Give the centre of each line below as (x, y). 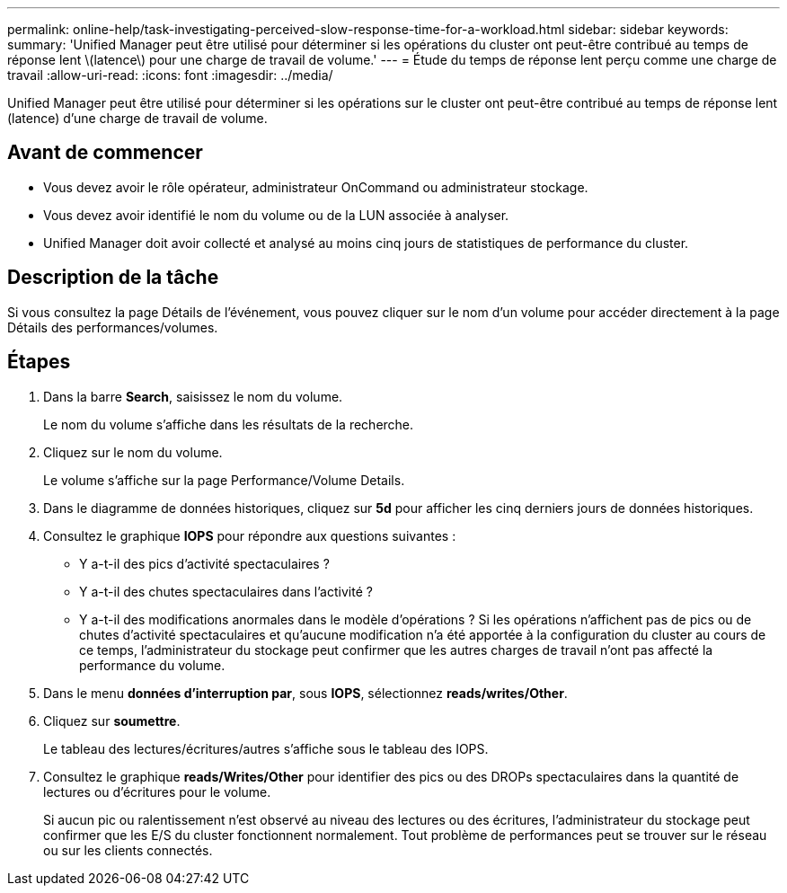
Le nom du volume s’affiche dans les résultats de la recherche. (229, 424)
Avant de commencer (105, 153)
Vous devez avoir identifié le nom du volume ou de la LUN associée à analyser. (276, 215)
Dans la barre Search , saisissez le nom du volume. (193, 396)
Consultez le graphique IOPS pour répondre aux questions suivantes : (250, 535)
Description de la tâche (113, 278)
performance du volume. (152, 665)
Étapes (39, 362)
